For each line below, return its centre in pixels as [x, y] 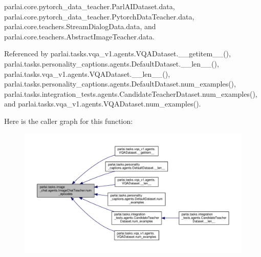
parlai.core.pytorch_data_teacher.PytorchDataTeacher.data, [99, 16]
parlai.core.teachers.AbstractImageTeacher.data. [79, 36]
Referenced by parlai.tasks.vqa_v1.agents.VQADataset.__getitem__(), [117, 53]
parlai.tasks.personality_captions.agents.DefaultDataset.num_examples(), [120, 84]
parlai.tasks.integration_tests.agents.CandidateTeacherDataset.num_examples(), [131, 93]
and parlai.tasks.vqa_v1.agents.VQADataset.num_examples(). [103, 104]
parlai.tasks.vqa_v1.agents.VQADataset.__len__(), [87, 73]
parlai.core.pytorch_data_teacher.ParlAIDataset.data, [90, 6]
